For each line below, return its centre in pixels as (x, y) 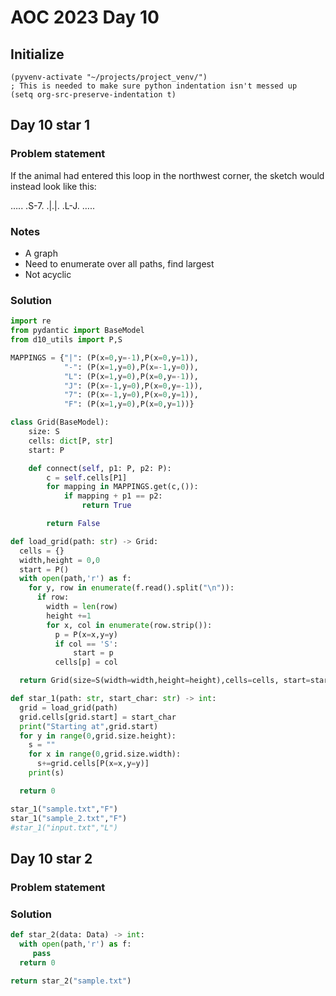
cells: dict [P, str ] (71, 441)
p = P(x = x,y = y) (86, 634)
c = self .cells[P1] (87, 477)
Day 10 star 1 (50, 125)
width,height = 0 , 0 (60, 560)
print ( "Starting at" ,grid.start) (89, 726)
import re (31, 321)
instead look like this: (53, 186)
